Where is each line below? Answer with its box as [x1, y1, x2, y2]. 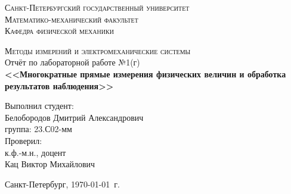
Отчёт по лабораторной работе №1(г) [5, 56, 140, 68]
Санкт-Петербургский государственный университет [5, 1, 190, 13]
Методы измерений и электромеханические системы [5, 44, 191, 57]
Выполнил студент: [5, 99, 74, 112]
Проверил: [5, 134, 42, 146]
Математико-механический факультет [5, 12, 138, 25]
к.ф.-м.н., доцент [5, 146, 66, 158]
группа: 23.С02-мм [5, 123, 72, 135]
